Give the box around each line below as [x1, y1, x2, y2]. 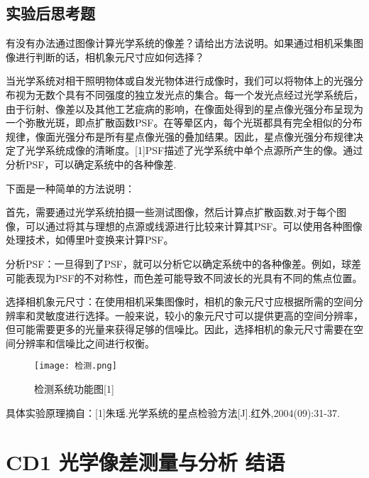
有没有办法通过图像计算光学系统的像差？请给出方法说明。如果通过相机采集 [6, 36, 353, 50]
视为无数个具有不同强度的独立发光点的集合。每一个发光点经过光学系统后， [15, 87, 363, 102]
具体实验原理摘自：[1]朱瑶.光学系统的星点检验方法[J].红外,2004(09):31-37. [6, 405, 340, 420]
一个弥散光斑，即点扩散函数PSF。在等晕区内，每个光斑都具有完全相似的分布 [6, 115, 363, 130]
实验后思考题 [6, 2, 95, 24]
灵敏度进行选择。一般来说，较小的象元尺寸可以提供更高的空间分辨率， [35, 308, 363, 322]
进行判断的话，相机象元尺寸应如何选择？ [15, 49, 204, 64]
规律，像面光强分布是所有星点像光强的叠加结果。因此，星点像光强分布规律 [6, 129, 353, 143]
